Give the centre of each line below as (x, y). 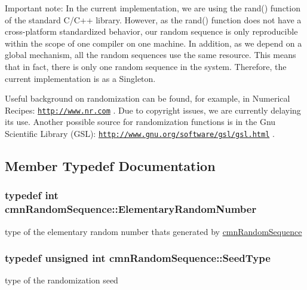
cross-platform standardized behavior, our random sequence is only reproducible (151, 31)
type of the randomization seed (62, 280)
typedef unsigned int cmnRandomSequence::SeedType (138, 258)
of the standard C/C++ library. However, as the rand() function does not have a (153, 19)
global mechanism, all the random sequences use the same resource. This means (151, 55)
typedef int (32, 195)
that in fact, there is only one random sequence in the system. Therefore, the (146, 66)
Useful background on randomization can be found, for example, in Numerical (148, 98)
